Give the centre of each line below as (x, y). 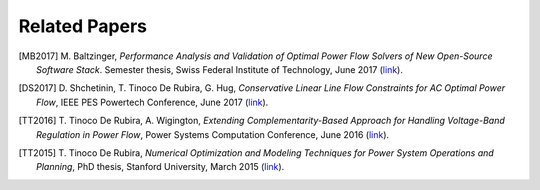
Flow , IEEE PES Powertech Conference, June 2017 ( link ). (152, 102)
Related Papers (82, 26)
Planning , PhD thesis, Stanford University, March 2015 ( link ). (160, 167)
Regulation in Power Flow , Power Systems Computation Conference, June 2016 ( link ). (213, 134)
